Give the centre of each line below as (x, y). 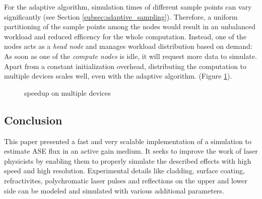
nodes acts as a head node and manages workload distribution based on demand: (128, 46)
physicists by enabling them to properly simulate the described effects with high (128, 160)
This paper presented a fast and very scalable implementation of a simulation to (128, 141)
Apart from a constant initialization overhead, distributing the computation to (125, 66)
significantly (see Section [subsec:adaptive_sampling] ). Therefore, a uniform (121, 16)
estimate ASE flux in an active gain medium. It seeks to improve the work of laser (131, 151)
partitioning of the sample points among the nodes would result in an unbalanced (130, 26)
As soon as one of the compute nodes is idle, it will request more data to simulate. (130, 56)
